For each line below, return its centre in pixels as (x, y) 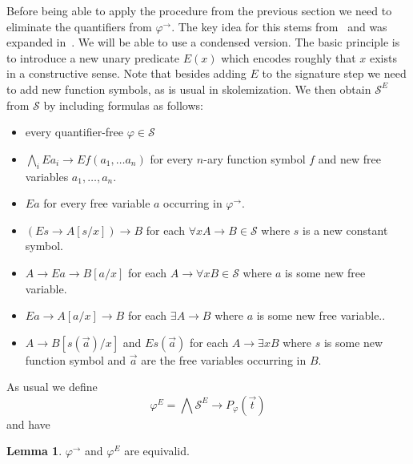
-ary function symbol (255, 158)
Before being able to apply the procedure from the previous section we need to (199, 10)
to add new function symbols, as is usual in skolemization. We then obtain (189, 89)
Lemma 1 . (34, 451)
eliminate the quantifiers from (79, 26)
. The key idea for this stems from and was (279, 26)
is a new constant (345, 230)
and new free (349, 158)
